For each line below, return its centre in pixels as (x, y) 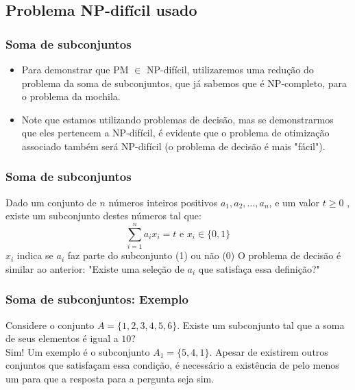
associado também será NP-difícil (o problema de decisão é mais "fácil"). (173, 146)
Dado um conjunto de (51, 202)
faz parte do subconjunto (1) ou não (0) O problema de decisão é (204, 255)
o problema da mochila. (71, 96)
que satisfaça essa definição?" (259, 268)
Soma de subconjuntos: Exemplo (97, 299)
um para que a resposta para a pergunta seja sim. (110, 378)
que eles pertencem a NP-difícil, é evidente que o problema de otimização (175, 133)
